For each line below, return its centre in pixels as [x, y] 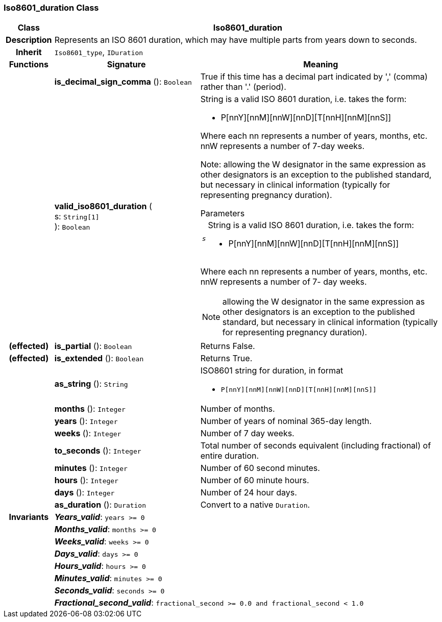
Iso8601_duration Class [51, 8]
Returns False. [228, 346]
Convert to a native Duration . [255, 505]
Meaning [321, 65]
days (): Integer [84, 493]
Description [29, 40]
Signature [126, 65]
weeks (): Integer [88, 433]
